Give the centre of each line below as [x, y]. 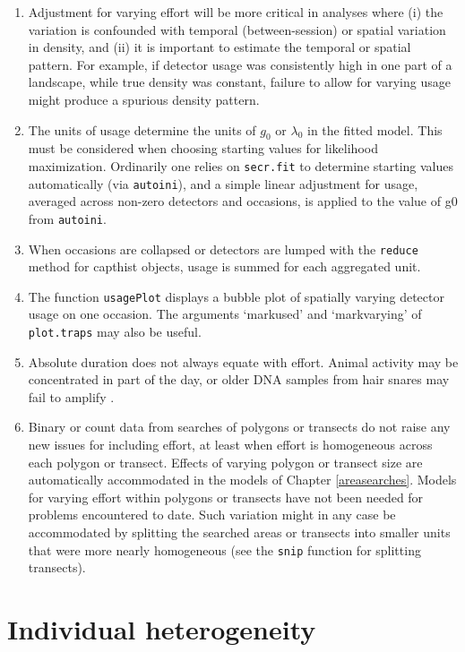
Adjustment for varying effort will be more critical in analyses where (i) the [236, 12]
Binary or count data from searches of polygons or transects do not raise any [239, 427]
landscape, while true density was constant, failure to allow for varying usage [239, 82]
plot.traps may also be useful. [115, 332]
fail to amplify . [71, 396]
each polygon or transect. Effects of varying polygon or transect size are [225, 462]
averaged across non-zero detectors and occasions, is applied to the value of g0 [243, 201]
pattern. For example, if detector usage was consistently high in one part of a [240, 64]
